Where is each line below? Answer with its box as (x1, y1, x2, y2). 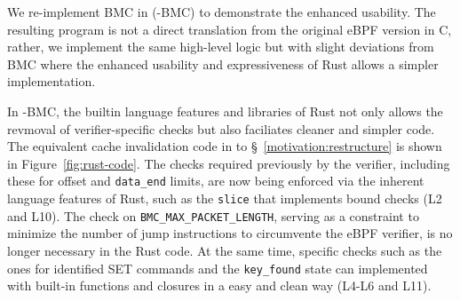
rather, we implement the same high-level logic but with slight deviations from (7, 37, 434, 56)
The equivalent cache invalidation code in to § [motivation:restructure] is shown (7, 137, 442, 155)
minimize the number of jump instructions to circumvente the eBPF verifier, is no (7, 224, 453, 242)
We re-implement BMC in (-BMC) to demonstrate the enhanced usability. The (7, 3, 436, 20)
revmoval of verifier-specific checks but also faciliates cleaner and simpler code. (7, 119, 435, 138)
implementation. (7, 72, 96, 91)
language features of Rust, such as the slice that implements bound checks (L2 (7, 189, 442, 207)
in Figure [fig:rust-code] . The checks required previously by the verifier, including (7, 154, 450, 172)
